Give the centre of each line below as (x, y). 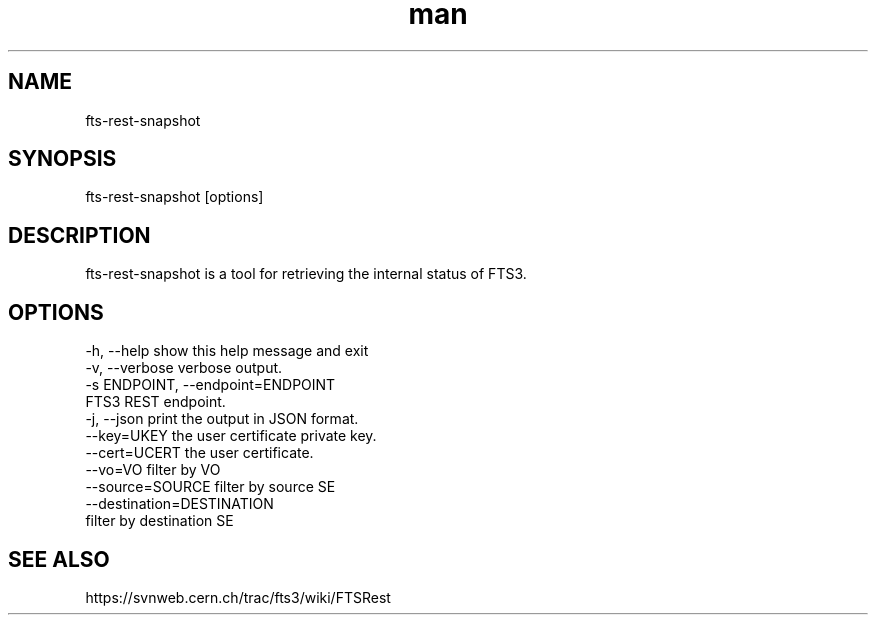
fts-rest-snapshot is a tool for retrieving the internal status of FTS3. (306, 274)
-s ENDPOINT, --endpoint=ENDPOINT (210, 385)
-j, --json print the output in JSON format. (222, 419)
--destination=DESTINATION (179, 504)
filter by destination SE (159, 521)
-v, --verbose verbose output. (184, 368)
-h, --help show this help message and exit (227, 351)
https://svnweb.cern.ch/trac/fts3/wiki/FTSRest (238, 597)
